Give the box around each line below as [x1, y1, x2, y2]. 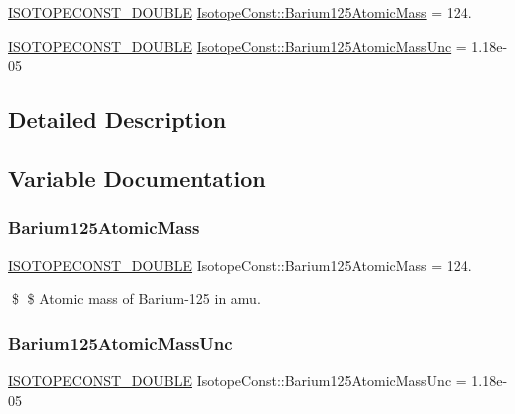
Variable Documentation [8, 162, 266, 193]
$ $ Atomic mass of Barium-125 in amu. [11, 288, 261, 309]
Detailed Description [8, 104, 227, 135]
